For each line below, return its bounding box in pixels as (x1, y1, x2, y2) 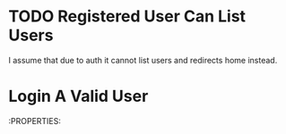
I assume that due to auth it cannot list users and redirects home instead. (8, 54, 278, 65)
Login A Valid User (8, 87, 149, 106)
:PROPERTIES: (8, 115, 62, 126)
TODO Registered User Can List (8, 6, 247, 27)
